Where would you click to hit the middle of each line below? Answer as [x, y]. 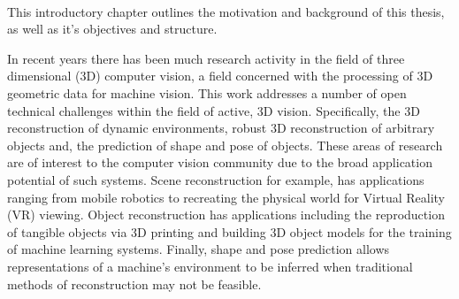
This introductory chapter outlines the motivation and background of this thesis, [226, 11]
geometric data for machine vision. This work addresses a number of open [207, 92]
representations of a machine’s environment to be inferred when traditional [210, 266]
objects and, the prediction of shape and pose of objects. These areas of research [225, 145]
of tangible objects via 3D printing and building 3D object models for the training [229, 231]
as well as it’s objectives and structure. [112, 29]
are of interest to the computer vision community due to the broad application [220, 162]
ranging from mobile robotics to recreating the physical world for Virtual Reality [226, 197]
